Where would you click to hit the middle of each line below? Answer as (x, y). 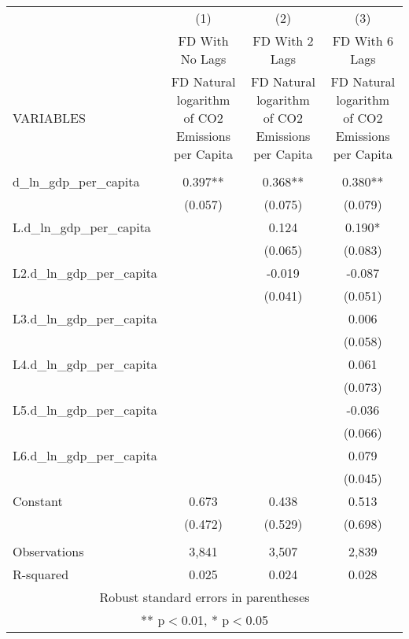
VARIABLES (49, 118)
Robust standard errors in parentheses (204, 597)
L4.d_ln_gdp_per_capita (85, 364)
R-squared (41, 574)
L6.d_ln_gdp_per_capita (85, 455)
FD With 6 (363, 41)
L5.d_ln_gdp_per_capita (85, 410)
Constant (38, 501)
